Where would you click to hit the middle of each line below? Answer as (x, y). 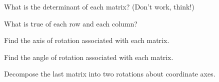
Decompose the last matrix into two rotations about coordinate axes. (110, 74)
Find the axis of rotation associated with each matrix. (87, 40)
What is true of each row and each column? (71, 23)
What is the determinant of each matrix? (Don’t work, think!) (99, 6)
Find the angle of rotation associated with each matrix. (89, 57)
